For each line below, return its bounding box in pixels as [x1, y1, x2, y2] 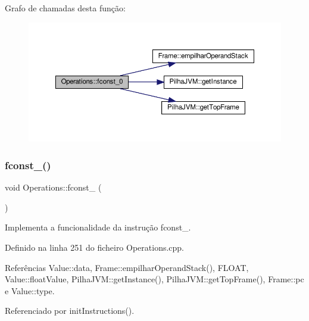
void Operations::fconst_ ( [5, 181, 102, 194]
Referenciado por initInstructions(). [5, 304, 135, 317]
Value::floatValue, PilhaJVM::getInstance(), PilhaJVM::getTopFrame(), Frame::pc [5, 273, 304, 285]
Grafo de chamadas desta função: [5, 2, 126, 14]
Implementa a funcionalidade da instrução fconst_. [5, 221, 191, 233]
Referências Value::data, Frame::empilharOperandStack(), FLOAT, [5, 261, 249, 273]
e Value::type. [5, 284, 55, 297]
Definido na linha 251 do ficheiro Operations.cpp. [5, 241, 185, 253]
